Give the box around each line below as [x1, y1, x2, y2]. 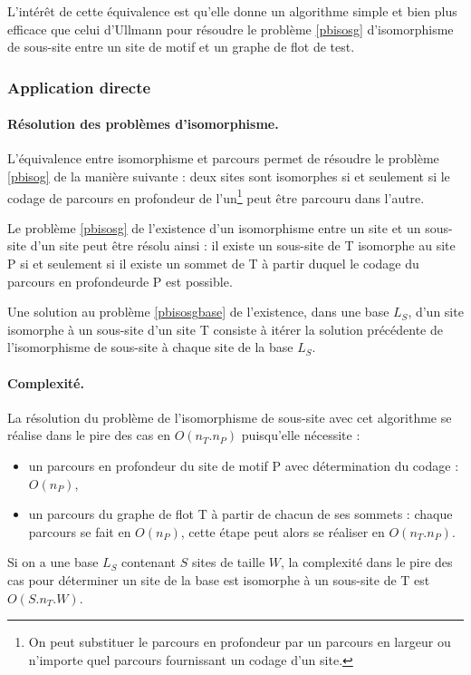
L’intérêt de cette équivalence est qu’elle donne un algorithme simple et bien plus [7, 2, 457, 20]
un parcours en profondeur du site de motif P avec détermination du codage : [28, 456, 459, 474]
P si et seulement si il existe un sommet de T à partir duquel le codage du [7, 254, 419, 273]
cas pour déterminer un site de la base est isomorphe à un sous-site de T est [7, 570, 430, 589]
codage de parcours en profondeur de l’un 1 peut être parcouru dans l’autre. [7, 185, 425, 207]
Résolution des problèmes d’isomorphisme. [7, 114, 279, 133]
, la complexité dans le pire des [281, 553, 453, 572]
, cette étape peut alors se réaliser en [180, 522, 385, 541]
